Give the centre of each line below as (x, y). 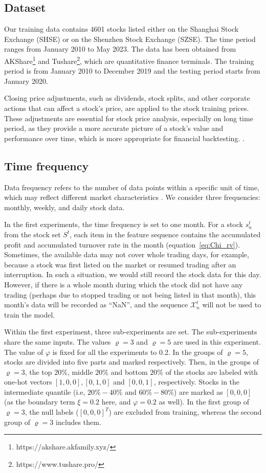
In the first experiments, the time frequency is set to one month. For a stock (124, 224)
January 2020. (26, 81)
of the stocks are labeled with (212, 371)
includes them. (78, 422)
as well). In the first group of (204, 402)
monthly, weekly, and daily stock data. (64, 207)
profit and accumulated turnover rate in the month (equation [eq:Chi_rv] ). (122, 244)
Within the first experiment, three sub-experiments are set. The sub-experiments (131, 332)
